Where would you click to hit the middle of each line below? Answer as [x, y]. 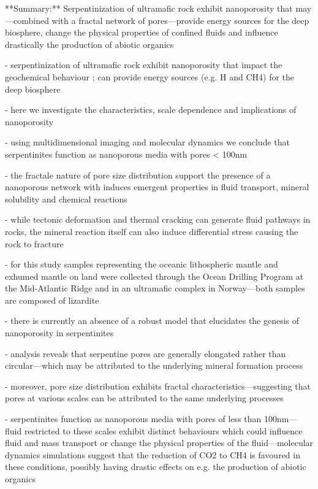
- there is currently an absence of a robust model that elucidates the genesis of [152, 321]
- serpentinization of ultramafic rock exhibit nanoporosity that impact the [144, 65]
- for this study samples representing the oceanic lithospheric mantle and [142, 264]
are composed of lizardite [52, 300]
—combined [27, 20]
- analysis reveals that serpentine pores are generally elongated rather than [146, 353]
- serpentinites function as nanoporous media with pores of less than [133, 419]
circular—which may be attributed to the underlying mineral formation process [154, 365]
